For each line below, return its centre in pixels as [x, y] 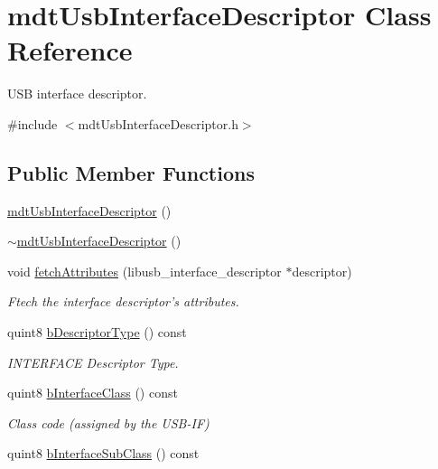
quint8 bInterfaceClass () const [93, 393]
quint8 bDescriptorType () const [97, 332]
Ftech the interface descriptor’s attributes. [123, 301]
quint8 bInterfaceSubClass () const [103, 453]
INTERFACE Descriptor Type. [93, 362]
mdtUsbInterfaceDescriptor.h [158, 123]
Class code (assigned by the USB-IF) [108, 422]
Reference [70, 50]
